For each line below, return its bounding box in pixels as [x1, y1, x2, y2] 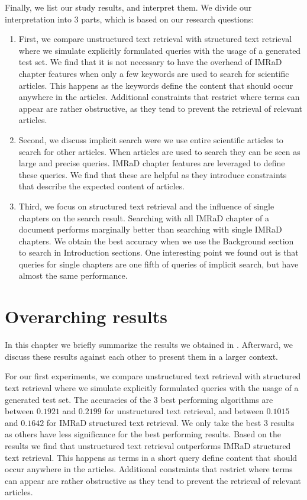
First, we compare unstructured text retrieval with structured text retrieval [18, 33, 292, 45]
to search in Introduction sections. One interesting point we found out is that [18, 246, 299, 259]
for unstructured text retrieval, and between [104, 405, 264, 417]
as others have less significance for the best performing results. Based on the [5, 428, 281, 440]
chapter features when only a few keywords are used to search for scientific [18, 67, 289, 79]
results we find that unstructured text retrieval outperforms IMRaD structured [5, 439, 291, 451]
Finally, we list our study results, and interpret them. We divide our [5, 1, 252, 13]
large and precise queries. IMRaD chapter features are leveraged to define [18, 157, 285, 169]
